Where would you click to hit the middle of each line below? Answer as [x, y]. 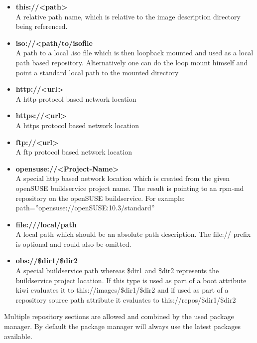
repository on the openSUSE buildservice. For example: [100, 198]
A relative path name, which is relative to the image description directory [128, 16]
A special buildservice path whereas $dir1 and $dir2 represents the [117, 270]
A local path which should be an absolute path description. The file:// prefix [133, 234]
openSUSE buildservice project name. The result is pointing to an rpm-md [130, 188]
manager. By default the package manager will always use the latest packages [122, 326]
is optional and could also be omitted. [73, 244]
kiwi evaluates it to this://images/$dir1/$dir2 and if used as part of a [122, 290]
